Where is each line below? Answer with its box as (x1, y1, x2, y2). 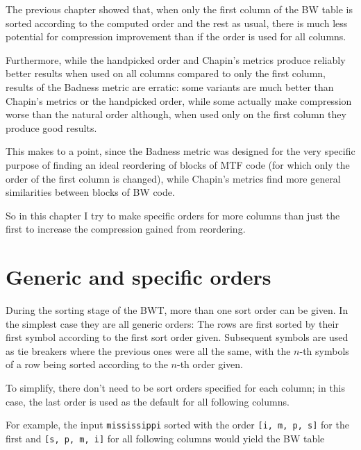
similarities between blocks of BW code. (6, 185, 175, 199)
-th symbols (299, 343, 349, 358)
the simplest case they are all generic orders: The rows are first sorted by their (6, 316, 339, 331)
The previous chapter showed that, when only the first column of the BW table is (6, 2, 353, 16)
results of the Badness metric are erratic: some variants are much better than (6, 79, 334, 94)
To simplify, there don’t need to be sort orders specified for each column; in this (6, 381, 346, 394)
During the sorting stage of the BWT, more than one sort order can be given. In (6, 303, 349, 317)
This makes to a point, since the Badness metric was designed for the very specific (6, 144, 355, 158)
